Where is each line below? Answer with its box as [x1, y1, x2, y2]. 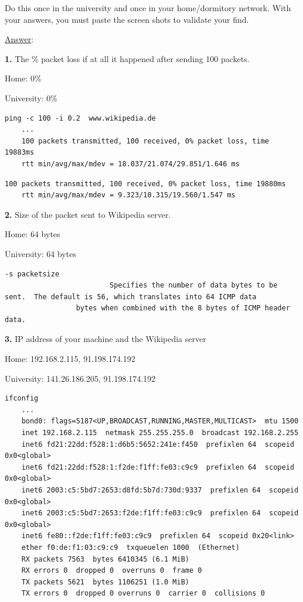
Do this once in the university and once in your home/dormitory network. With [5, 2, 291, 13]
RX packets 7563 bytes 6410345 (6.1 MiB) [21, 555, 189, 563]
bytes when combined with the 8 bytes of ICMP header [76, 304, 290, 313]
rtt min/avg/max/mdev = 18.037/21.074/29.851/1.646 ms [21, 159, 240, 168]
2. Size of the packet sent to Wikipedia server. [5, 208, 171, 220]
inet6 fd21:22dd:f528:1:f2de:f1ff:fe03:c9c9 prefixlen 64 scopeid [21, 463, 294, 471]
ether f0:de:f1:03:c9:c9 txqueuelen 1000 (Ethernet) [21, 543, 240, 552]
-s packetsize [5, 269, 60, 278]
